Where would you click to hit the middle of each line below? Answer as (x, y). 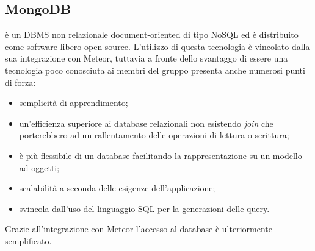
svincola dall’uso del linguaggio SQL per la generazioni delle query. (144, 208)
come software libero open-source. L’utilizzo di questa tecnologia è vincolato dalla (157, 46)
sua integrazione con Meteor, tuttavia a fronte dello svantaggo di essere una (147, 58)
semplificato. (28, 240)
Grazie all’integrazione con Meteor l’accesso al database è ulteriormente (139, 229)
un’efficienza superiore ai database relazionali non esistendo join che (146, 123)
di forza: (20, 82)
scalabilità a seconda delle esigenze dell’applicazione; (117, 188)
